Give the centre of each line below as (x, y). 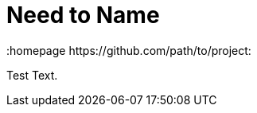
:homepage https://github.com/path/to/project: (129, 50)
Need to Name (83, 15)
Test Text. (32, 75)
